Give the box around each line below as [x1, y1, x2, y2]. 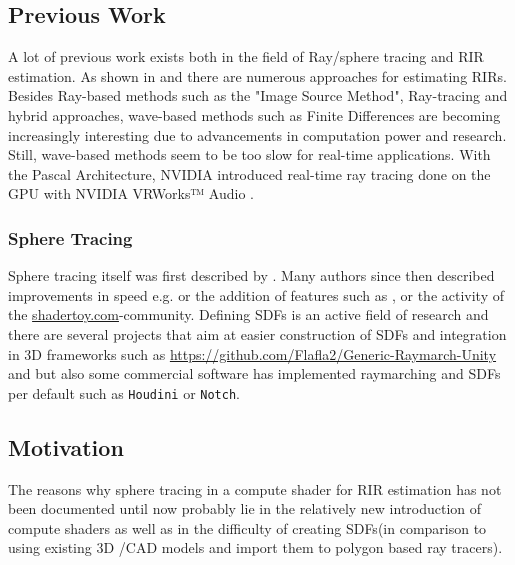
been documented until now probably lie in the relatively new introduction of [8, 498, 482, 519]
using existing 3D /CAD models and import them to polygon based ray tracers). [8, 537, 503, 558]
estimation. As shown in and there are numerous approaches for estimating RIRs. [8, 65, 507, 86]
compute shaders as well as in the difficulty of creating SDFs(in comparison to [8, 517, 487, 538]
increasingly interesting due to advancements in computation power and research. [8, 124, 507, 145]
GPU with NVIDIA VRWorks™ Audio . [8, 183, 254, 204]
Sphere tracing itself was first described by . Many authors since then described [8, 265, 495, 286]
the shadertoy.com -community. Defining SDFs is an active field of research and [8, 304, 489, 325]
